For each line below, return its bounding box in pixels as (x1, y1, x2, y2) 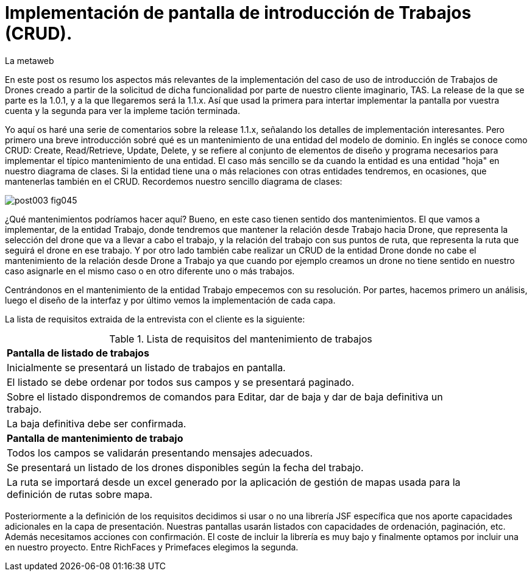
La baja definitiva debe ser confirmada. (7, 417, 186, 430)
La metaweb (5, 55, 54, 66)
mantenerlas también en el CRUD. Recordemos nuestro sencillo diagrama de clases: (5, 176, 342, 187)
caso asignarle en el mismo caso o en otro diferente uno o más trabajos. (5, 265, 295, 276)
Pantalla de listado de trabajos (7, 346, 149, 359)
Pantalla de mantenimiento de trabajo (7, 432, 183, 444)
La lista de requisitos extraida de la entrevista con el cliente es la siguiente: (5, 313, 305, 324)
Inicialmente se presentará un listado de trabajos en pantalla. (7, 361, 286, 374)
